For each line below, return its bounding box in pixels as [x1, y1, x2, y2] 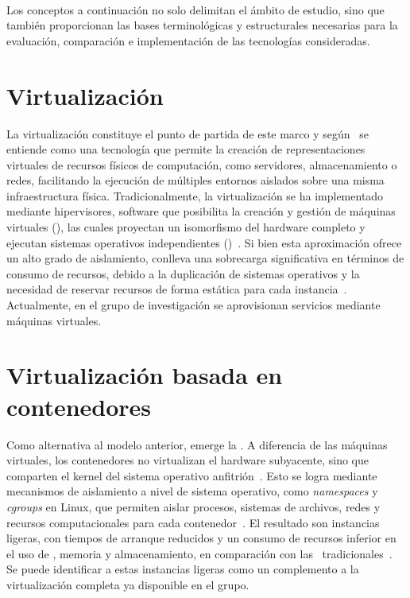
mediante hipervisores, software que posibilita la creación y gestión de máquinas [6, 203, 396, 219]
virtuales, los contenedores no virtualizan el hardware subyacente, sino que [6, 452, 369, 468]
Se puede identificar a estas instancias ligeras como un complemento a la [6, 561, 359, 577]
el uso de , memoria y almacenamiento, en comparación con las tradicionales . [6, 545, 393, 561]
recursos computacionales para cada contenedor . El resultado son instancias [6, 514, 380, 530]
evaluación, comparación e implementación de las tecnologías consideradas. [6, 32, 370, 49]
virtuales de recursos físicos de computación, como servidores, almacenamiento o [6, 156, 397, 173]
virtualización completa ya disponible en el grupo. [6, 576, 249, 592]
